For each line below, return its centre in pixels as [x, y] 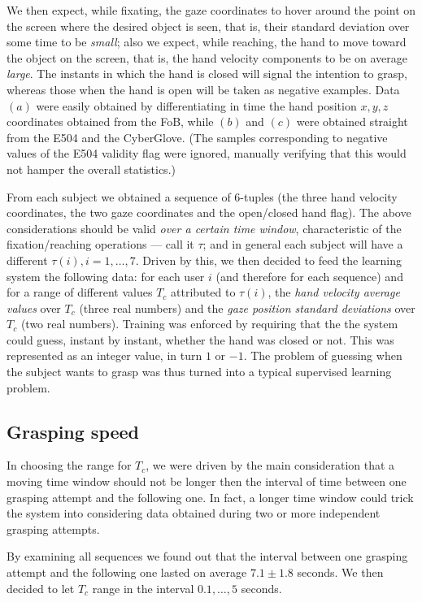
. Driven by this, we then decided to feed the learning [269, 260]
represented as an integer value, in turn [104, 355]
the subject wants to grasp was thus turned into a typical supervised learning [199, 372]
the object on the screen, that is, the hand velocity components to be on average [207, 57]
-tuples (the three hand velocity [319, 196]
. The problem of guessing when [323, 355]
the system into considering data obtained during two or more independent [194, 513]
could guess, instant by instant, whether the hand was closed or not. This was [200, 339]
